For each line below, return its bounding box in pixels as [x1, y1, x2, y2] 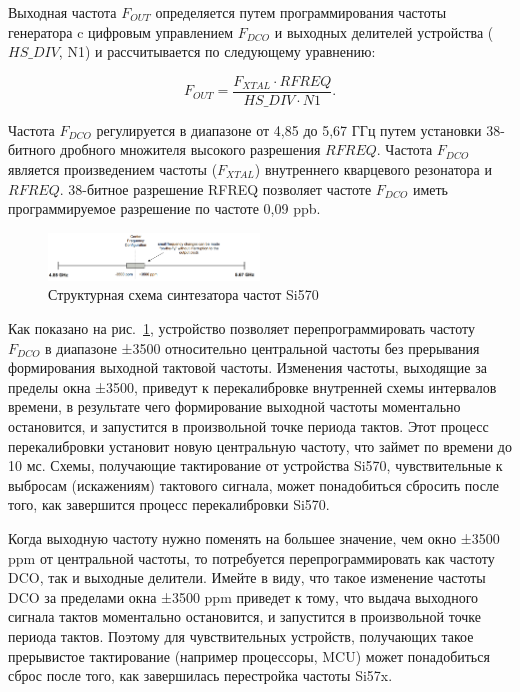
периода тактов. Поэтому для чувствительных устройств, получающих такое [8, 625, 474, 646]
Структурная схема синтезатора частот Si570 [48, 284, 319, 305]
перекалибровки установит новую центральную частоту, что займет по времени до [8, 435, 512, 456]
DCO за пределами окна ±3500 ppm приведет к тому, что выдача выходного [8, 586, 479, 607]
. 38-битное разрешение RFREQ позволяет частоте [59, 178, 372, 199]
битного [8, 139, 56, 160]
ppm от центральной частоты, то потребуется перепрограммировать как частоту [8, 547, 495, 568]
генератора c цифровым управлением [8, 21, 233, 42]
